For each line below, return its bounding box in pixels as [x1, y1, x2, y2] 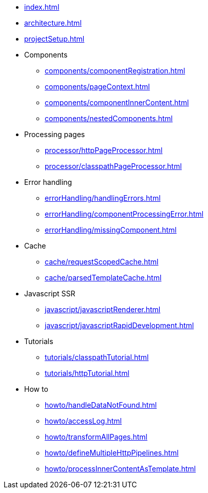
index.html [24, 3, 60, 11]
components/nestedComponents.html [45, 114, 173, 123]
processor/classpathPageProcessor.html [45, 162, 182, 170]
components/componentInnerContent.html [45, 98, 189, 107]
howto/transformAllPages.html [45, 432, 147, 441]
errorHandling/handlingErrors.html [45, 194, 161, 202]
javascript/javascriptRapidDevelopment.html [45, 321, 194, 330]
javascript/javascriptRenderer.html [45, 305, 161, 314]
